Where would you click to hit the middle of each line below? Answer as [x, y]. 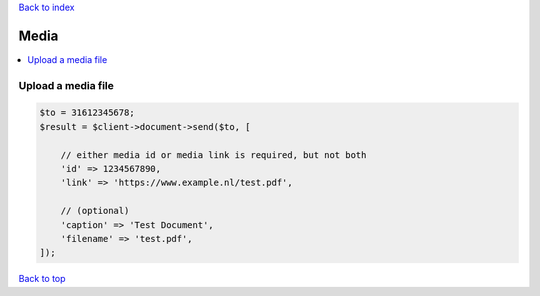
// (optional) [95, 211]
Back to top [42, 279]
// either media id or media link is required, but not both [213, 154]
